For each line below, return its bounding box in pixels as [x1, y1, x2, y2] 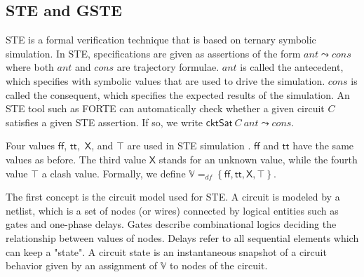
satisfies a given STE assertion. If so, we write [6, 114, 203, 129]
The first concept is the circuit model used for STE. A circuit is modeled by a [6, 189, 340, 204]
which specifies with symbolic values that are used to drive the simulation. [6, 73, 325, 88]
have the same [292, 138, 354, 153]
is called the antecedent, [240, 60, 344, 74]
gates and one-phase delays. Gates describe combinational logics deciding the [6, 217, 337, 231]
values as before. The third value [6, 151, 147, 166]
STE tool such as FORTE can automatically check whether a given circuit [6, 101, 325, 116]
